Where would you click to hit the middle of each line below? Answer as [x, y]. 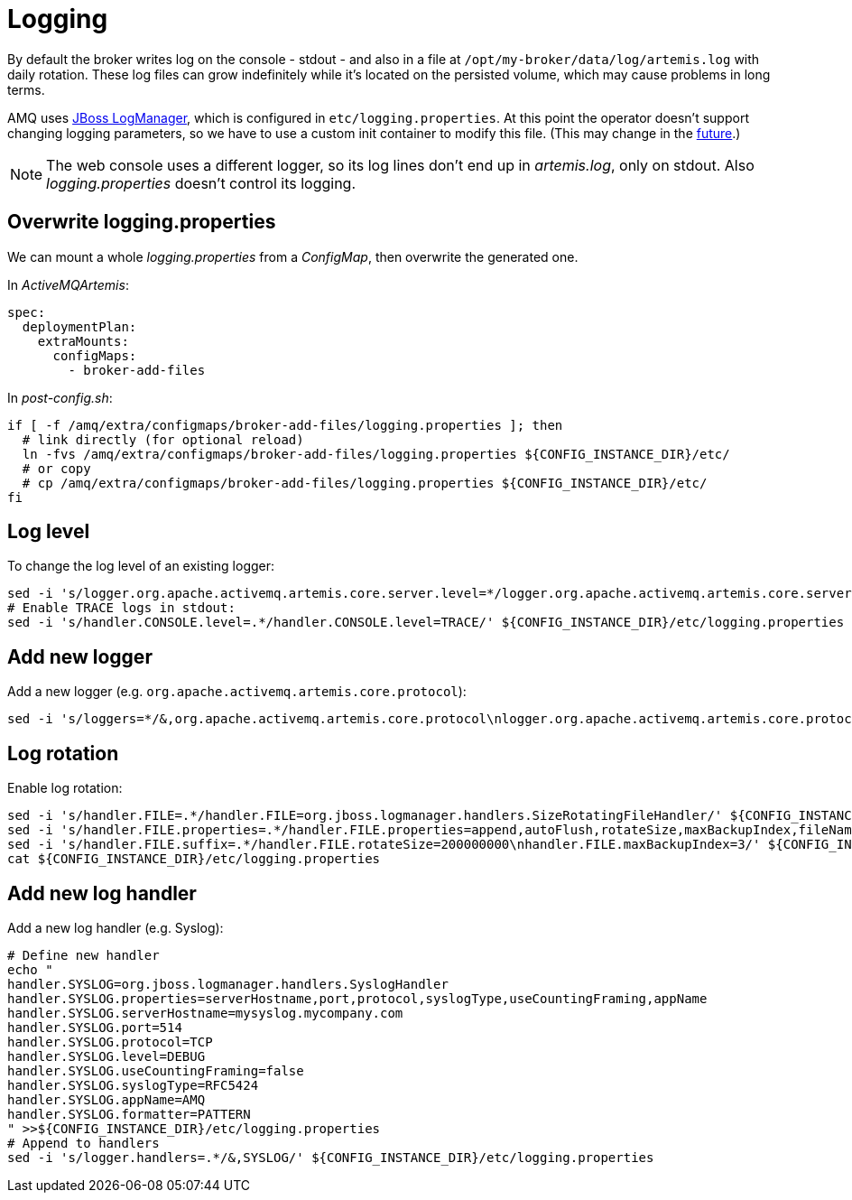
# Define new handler [83, 955]
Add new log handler [102, 893]
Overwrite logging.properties [142, 222]
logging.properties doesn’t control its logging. [201, 183]
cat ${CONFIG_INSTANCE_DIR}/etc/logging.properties [194, 859]
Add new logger [80, 656]
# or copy [56, 468]
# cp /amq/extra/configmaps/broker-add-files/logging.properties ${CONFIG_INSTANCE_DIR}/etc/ [365, 483]
